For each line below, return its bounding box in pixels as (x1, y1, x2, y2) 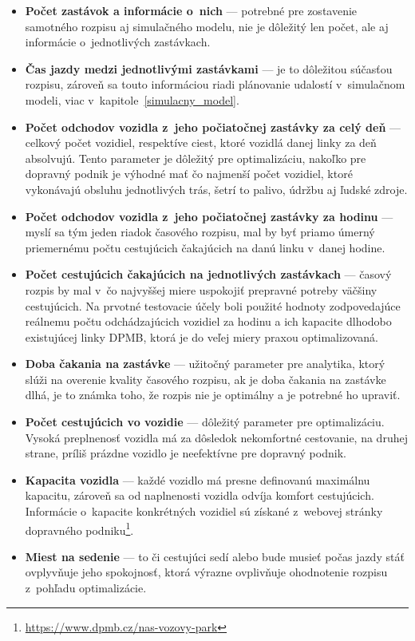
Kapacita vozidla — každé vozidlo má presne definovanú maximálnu (25, 471, 370, 488)
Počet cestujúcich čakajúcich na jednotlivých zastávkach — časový (25, 266, 392, 283)
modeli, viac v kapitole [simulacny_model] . (25, 91, 239, 108)
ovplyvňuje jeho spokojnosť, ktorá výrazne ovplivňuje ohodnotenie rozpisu (25, 564, 388, 580)
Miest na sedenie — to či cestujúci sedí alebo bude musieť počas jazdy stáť (25, 548, 405, 564)
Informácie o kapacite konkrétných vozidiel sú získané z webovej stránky (25, 503, 383, 520)
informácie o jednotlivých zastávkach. (25, 34, 211, 50)
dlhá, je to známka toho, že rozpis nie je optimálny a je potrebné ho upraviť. (25, 386, 401, 403)
